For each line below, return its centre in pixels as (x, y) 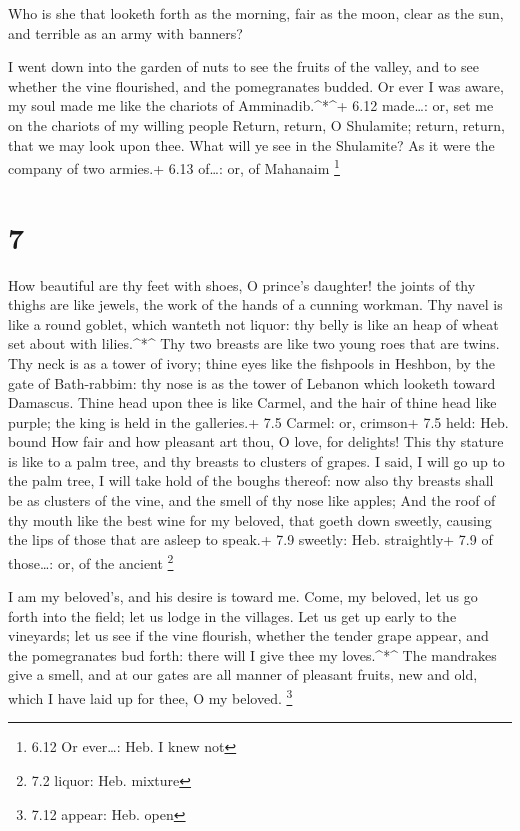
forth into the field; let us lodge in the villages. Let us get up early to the (232, 615)
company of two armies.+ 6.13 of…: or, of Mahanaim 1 (174, 166)
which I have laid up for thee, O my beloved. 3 (150, 696)
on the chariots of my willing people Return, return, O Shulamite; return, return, (256, 124)
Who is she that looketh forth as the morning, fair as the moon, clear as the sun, (256, 13)
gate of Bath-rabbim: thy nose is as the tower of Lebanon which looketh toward (252, 382)
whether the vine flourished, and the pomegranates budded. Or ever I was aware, (256, 85)
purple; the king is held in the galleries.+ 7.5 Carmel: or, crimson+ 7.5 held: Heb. (258, 421)
